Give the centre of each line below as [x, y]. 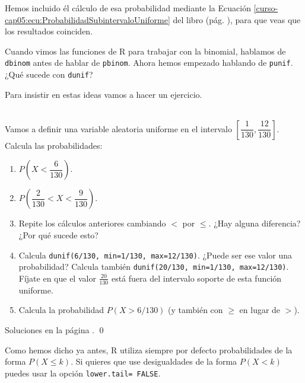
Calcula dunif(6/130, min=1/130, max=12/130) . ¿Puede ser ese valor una [155, 255]
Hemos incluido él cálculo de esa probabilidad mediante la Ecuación [128, 8]
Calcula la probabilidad [61, 310]
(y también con [196, 310]
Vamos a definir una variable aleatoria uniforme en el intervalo [118, 128]
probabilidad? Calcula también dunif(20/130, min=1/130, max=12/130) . [154, 266]
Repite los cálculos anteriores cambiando [92, 223]
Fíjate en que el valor [57, 278]
